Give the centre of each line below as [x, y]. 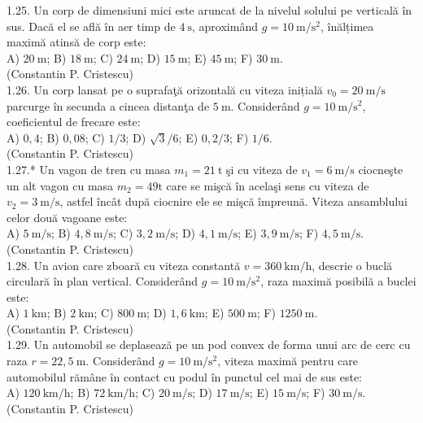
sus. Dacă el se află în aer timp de [91, 26]
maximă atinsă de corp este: [76, 42]
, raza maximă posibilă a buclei [338, 281]
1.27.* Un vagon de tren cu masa [89, 169]
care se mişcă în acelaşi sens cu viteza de [268, 185]
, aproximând [225, 26]
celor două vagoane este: [67, 217]
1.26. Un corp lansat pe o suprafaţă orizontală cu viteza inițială [165, 89]
